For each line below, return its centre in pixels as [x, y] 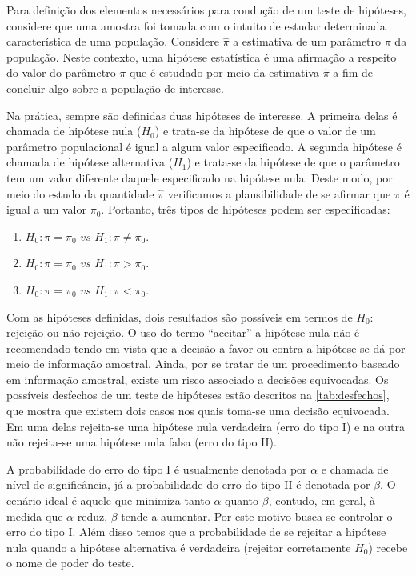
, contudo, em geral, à [322, 500]
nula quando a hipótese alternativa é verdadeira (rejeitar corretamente [179, 547]
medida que [35, 516]
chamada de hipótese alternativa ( [90, 162]
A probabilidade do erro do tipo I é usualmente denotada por [157, 468]
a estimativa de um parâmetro [307, 41]
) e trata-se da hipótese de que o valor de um [265, 131]
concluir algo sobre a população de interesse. [115, 88]
